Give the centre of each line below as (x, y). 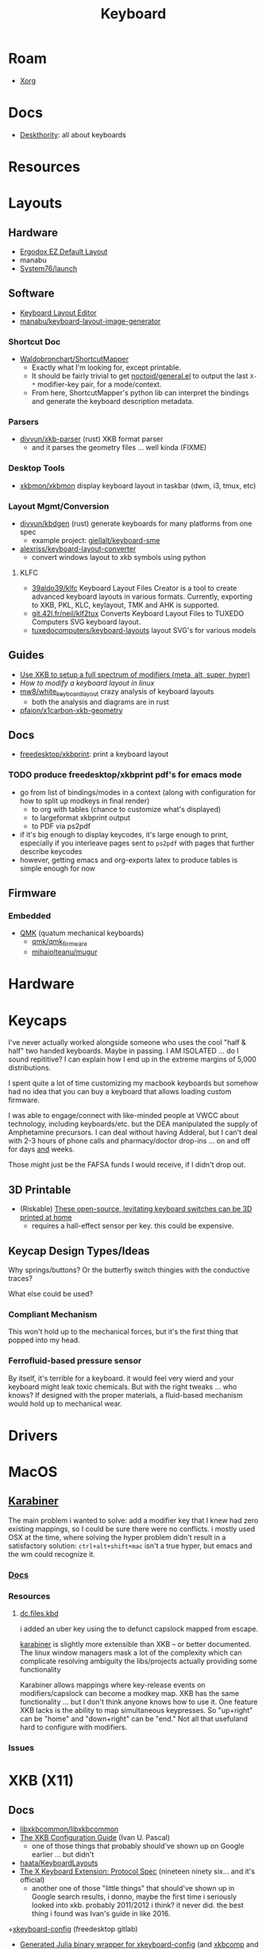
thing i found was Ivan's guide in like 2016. (101, 1913)
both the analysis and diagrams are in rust (100, 701)
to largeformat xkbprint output (81, 817)
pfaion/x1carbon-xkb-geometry (71, 710)
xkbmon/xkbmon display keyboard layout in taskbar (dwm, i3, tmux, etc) (138, 485)
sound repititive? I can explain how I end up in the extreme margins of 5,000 (132, 1059)
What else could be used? (51, 1294)
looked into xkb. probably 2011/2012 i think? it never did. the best (137, 1904)
